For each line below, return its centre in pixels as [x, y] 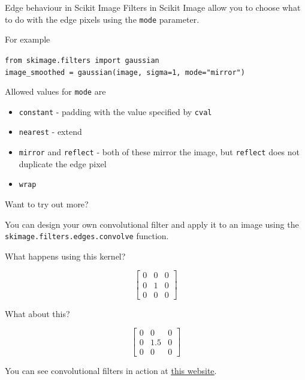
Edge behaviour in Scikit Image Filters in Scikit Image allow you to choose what [153, 7]
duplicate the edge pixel [63, 163]
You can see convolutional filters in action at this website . [111, 371]
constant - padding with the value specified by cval [115, 111]
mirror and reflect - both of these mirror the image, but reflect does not [159, 152]
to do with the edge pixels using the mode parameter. [102, 19]
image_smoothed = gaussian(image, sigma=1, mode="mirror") [125, 72]
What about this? [37, 313]
